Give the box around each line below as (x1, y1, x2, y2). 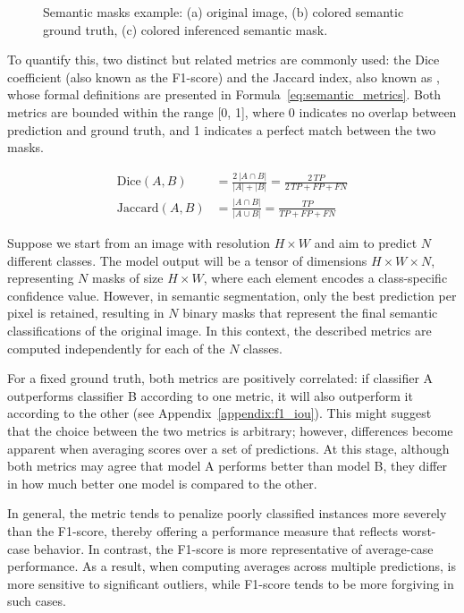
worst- (401, 521, 436, 540)
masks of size (92, 268, 164, 287)
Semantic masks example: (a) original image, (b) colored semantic (43, 3, 404, 21)
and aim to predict (314, 234, 418, 252)
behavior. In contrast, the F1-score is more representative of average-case (33, 539, 434, 558)
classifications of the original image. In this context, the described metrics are (7, 321, 432, 340)
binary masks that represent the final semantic (182, 303, 438, 322)
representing (7, 268, 74, 287)
